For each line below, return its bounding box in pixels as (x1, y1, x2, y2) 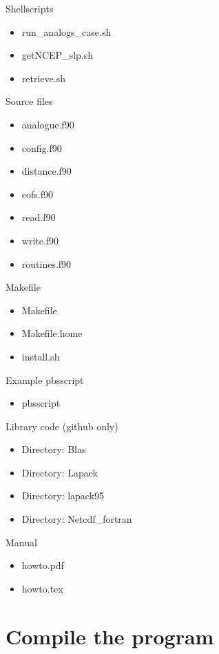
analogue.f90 (21, 117, 74, 131)
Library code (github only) (6, 419, 118, 433)
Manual (6, 535, 37, 549)
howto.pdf (21, 558, 64, 573)
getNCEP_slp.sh (21, 48, 94, 62)
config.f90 (21, 140, 62, 155)
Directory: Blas (21, 442, 86, 456)
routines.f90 (21, 256, 72, 271)
